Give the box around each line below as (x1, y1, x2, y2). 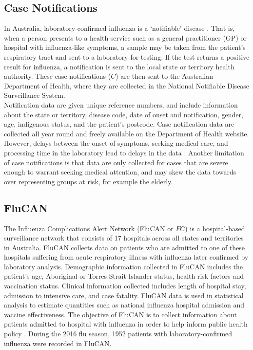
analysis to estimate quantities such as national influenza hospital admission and (4, 300, 245, 310)
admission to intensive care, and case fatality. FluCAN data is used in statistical (4, 290, 244, 300)
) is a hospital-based (185, 223, 245, 233)
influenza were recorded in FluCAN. (4, 338, 112, 348)
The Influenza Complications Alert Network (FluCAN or (4, 223, 174, 233)
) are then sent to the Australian (116, 71, 213, 81)
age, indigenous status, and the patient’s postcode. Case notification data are (4, 119, 234, 129)
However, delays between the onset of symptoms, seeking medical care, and (4, 138, 228, 148)
